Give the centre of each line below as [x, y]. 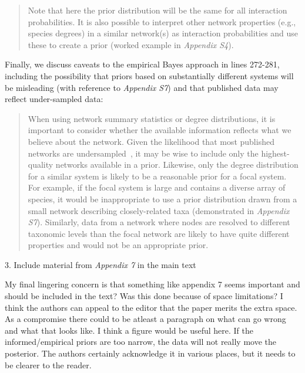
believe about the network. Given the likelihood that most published [151, 141]
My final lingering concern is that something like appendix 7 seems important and [152, 284]
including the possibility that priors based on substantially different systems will [149, 75]
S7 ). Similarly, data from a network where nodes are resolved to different [159, 222]
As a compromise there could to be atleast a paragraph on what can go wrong [145, 319]
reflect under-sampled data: [54, 99]
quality [41, 165]
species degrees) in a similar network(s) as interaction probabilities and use [163, 33]
